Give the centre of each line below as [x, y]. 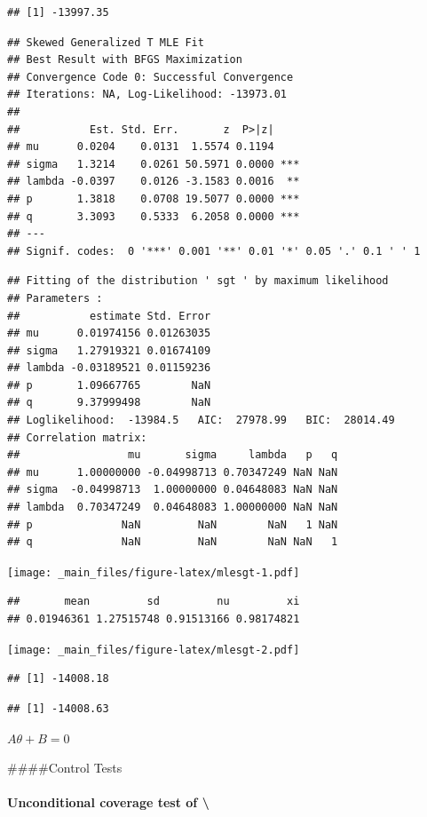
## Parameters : [55, 298]
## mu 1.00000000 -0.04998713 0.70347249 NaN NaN [173, 472]
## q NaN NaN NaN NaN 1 [173, 542]
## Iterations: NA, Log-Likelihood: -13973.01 [147, 95]
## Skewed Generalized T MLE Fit [106, 42]
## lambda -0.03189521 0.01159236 [109, 368]
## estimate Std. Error [109, 316]
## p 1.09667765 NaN [109, 385]
